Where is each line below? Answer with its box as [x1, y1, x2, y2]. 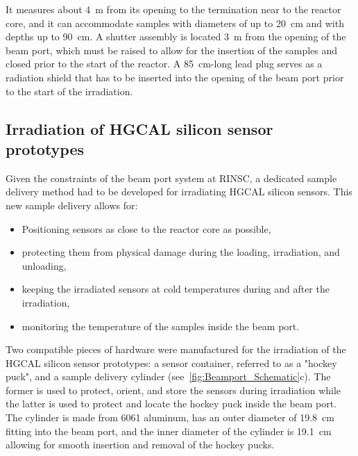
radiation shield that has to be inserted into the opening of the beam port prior [6, 70, 344, 84]
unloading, [22, 258, 67, 272]
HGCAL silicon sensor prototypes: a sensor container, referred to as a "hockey [6, 355, 337, 370]
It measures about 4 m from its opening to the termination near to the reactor [6, 2, 341, 16]
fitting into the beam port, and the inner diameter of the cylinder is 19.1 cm [6, 423, 332, 438]
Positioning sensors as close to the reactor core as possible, [22, 221, 271, 236]
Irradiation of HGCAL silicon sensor [6, 117, 273, 139]
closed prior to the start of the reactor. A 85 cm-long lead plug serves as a [6, 56, 323, 71]
